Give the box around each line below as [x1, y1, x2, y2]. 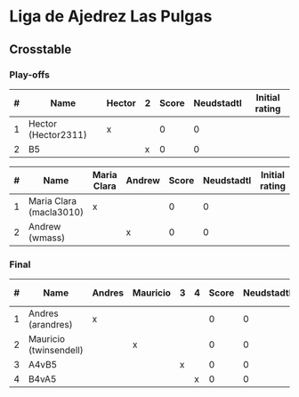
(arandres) [28, 319, 73, 331]
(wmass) [28, 231, 65, 244]
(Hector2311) [28, 128, 87, 141]
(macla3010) [28, 206, 85, 218]
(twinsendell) [28, 344, 84, 357]
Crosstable [9, 42, 72, 57]
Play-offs [9, 69, 51, 81]
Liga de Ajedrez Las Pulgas [9, 6, 213, 27]
